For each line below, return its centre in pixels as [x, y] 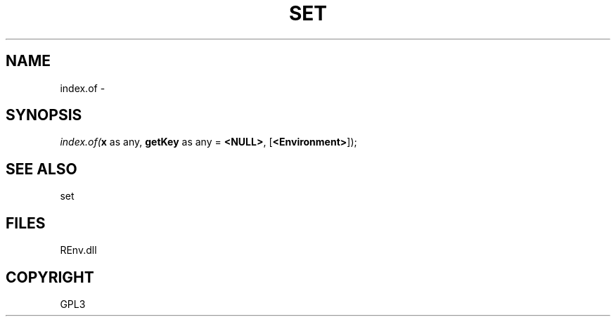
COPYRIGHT [50, 277]
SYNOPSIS [44, 115]
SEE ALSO [41, 169]
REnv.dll [78, 250]
